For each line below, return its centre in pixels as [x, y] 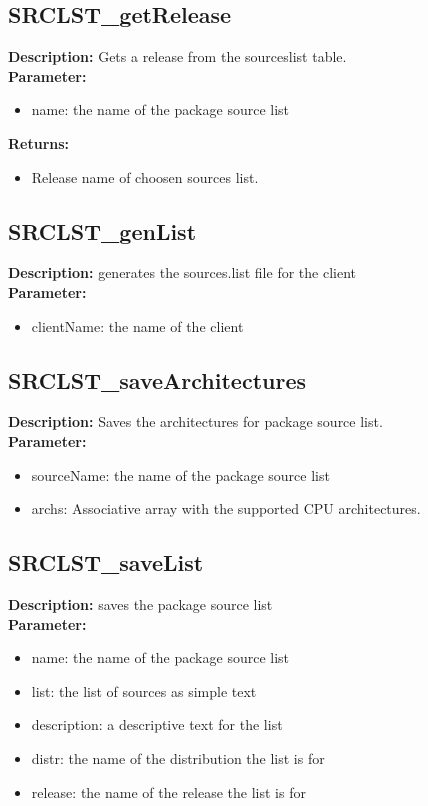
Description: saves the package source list [140, 603]
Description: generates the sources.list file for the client [182, 272]
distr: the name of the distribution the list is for [178, 757]
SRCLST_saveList [106, 562]
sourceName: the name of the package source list [180, 474]
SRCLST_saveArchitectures [157, 379]
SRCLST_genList [102, 230]
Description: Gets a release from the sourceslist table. [177, 56]
